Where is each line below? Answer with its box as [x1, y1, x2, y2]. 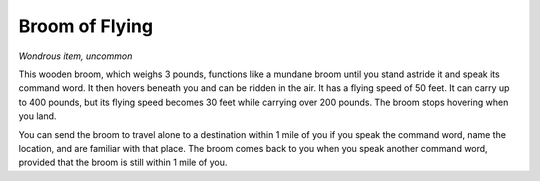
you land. [18, 110, 57, 122]
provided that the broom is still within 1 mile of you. [18, 156, 228, 169]
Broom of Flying [18, 15, 154, 37]
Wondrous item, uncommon [18, 50, 133, 62]
